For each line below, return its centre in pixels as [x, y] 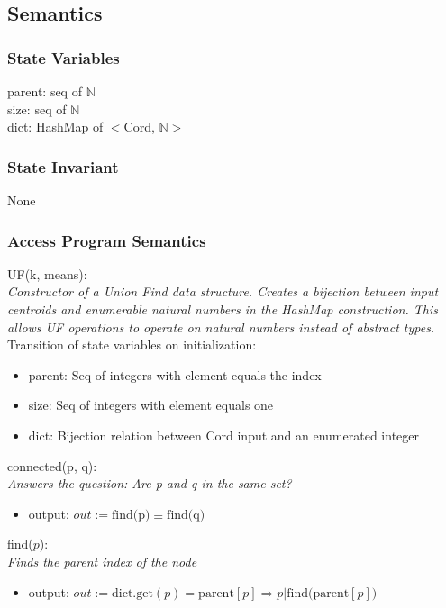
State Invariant [63, 166]
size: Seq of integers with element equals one [151, 405]
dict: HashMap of [55, 127]
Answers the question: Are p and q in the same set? [150, 483]
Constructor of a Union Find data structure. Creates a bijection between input [223, 291]
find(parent [318, 593]
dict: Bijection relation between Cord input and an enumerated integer [223, 435]
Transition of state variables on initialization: [132, 345]
